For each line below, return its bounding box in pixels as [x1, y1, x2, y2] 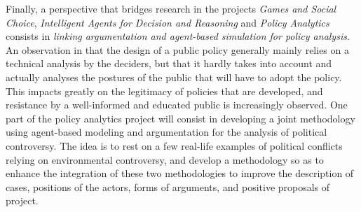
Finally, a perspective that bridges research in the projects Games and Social [6, 1, 336, 15]
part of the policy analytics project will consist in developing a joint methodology [6, 111, 355, 125]
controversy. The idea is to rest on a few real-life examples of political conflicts [6, 138, 343, 153]
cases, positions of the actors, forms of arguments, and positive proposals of [6, 179, 330, 194]
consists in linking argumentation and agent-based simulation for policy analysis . [6, 29, 350, 43]
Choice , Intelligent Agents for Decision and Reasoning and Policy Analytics [6, 15, 329, 29]
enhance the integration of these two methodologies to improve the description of [6, 166, 354, 181]
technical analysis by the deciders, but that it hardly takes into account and [6, 56, 332, 71]
